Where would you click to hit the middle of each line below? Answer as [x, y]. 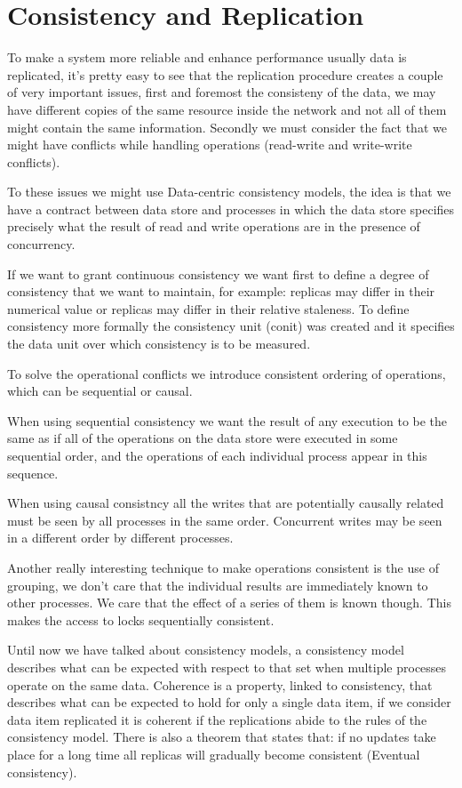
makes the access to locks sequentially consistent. [141, 619]
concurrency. [41, 244]
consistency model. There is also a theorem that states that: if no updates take [222, 737]
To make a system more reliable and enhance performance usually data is [207, 57]
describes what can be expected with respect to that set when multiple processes [227, 667]
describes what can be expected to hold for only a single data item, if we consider [229, 702]
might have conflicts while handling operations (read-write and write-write [210, 145]
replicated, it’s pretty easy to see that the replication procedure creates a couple [225, 74]
